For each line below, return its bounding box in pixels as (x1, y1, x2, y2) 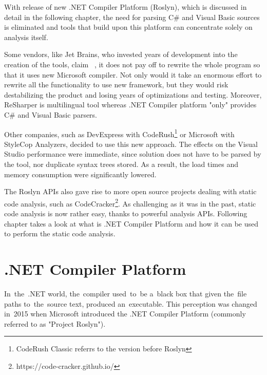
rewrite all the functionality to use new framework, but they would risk (4, 79, 228, 90)
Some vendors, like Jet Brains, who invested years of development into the (4, 49, 238, 60)
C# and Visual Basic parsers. (4, 109, 98, 120)
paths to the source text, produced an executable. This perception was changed (4, 298, 257, 309)
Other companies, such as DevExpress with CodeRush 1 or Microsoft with (4, 127, 235, 139)
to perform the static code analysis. (4, 228, 116, 239)
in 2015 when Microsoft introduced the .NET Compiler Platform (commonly (4, 308, 246, 319)
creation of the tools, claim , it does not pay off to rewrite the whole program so (4, 59, 260, 69)
